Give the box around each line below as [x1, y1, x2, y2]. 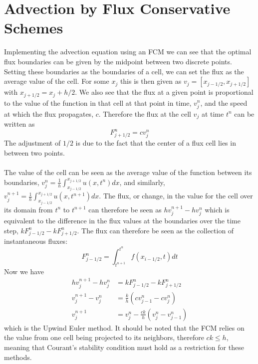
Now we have [4, 266, 44, 276]
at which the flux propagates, [4, 108, 94, 119]
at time [201, 108, 224, 119]
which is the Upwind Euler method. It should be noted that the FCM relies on [4, 322, 245, 333]
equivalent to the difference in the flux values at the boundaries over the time [4, 215, 241, 226]
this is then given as [120, 76, 182, 86]
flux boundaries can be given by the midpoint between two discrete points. [4, 56, 232, 66]
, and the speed [200, 97, 248, 108]
